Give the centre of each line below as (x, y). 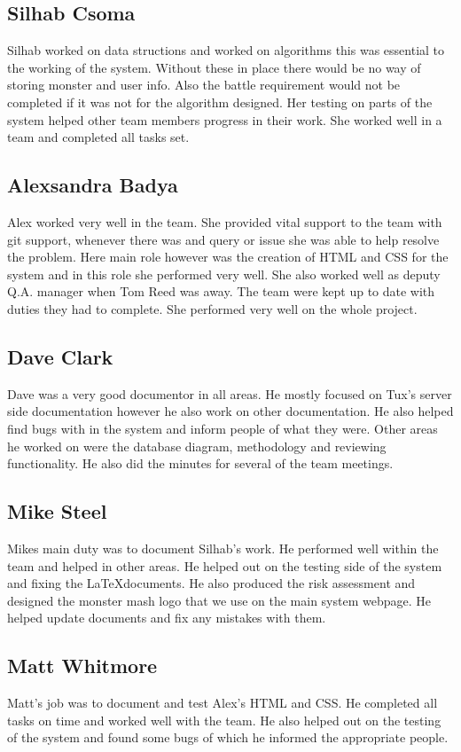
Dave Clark (60, 356)
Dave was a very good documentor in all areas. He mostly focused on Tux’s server (230, 393)
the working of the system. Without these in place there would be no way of (214, 67)
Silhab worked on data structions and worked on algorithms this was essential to (226, 50)
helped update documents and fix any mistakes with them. (167, 618)
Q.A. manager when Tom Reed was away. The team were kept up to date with (221, 291)
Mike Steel (57, 511)
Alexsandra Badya (93, 185)
